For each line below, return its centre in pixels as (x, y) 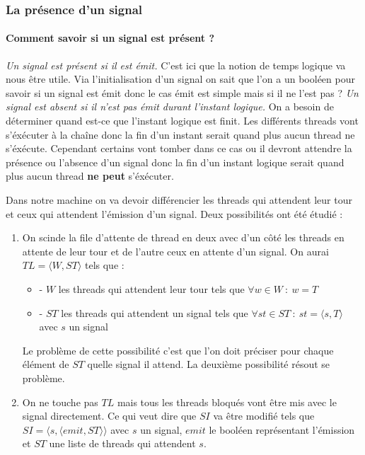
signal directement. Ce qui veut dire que (109, 416)
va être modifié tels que (264, 416)
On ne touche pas (60, 402)
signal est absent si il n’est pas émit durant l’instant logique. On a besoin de (170, 106)
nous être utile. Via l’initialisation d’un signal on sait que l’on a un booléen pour (180, 79)
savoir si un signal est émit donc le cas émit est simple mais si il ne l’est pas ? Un (182, 92)
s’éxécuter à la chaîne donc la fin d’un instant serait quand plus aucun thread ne (180, 134)
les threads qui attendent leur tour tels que (151, 288)
